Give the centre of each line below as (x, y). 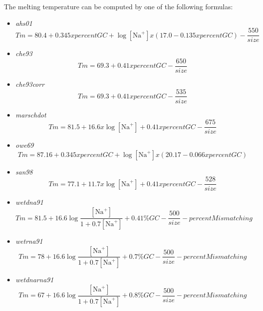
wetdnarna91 (34, 280)
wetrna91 (29, 241)
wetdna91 (29, 202)
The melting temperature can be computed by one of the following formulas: (118, 6)
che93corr (30, 84)
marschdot (31, 114)
